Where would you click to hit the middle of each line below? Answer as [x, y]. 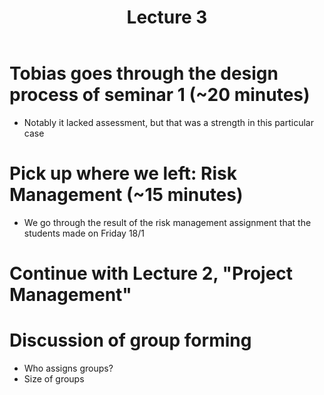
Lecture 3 [167, 17]
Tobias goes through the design [144, 73]
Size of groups [54, 379]
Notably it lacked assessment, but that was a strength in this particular [168, 122]
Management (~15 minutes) [126, 195]
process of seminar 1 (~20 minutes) [160, 95]
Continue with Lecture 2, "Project [151, 273]
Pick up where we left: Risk [123, 173]
